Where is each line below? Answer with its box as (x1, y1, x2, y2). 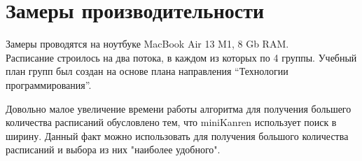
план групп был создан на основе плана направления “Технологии (6, 64, 288, 78)
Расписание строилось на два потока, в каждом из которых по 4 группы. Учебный (6, 50, 357, 64)
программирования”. (6, 77, 92, 92)
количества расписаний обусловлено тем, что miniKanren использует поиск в (6, 115, 337, 129)
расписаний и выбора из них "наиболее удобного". (6, 142, 221, 157)
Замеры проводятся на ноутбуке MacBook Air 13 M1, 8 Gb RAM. (6, 36, 289, 51)
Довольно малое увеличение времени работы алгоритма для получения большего (6, 101, 351, 115)
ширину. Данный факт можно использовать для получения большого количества (6, 128, 349, 143)
